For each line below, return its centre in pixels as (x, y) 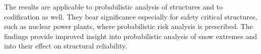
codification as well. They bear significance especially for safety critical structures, (131, 16)
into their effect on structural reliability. (66, 46)
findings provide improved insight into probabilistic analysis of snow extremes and (131, 36)
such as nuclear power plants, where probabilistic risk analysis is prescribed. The (128, 26)
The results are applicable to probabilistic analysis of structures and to (113, 6)
